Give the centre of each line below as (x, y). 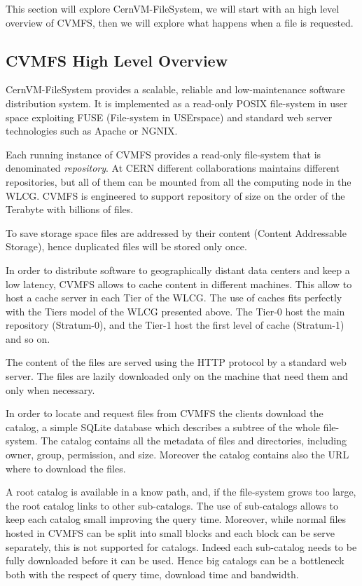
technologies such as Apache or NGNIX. (92, 131)
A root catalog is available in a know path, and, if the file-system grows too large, (181, 492)
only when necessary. (50, 389)
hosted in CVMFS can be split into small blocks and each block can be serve (170, 533)
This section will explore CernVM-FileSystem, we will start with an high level (173, 8)
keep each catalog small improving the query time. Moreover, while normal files (176, 519)
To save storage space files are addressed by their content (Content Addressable (176, 232)
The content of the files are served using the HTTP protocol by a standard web (176, 362)
